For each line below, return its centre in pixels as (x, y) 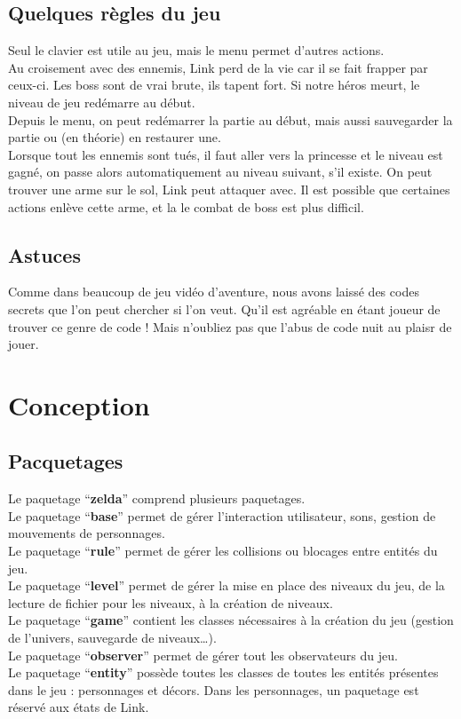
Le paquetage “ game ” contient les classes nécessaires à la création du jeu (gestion (231, 620)
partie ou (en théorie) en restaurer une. (115, 137)
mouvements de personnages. (87, 533)
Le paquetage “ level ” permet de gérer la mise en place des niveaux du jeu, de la (227, 585)
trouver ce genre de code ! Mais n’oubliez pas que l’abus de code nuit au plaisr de (230, 326)
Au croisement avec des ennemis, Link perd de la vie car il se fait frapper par (218, 67)
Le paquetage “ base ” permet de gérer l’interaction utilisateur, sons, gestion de (222, 515)
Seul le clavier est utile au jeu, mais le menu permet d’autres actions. (196, 50)
